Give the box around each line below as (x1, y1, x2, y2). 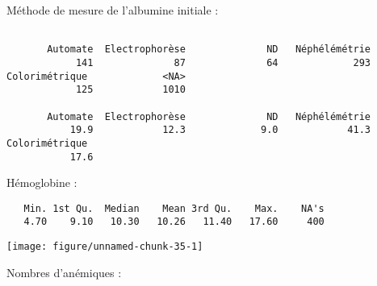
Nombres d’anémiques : (6, 263, 122, 280)
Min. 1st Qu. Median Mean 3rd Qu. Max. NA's (23, 202, 325, 214)
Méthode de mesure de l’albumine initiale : (6, 2, 219, 18)
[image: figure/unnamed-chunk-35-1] (6, 241, 203, 253)
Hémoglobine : (6, 174, 77, 191)
